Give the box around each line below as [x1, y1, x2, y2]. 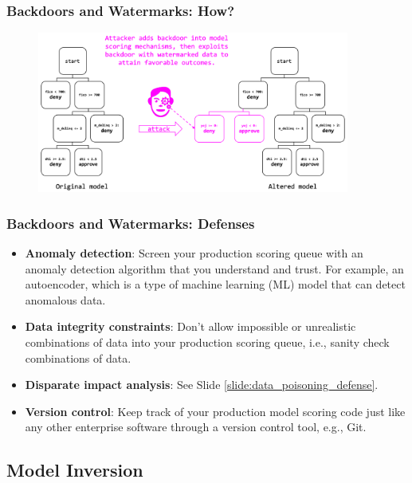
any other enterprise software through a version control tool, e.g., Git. [25, 418, 367, 435]
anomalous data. [25, 291, 106, 308]
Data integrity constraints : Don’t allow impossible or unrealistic [25, 318, 356, 335]
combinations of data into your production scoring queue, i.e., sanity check [25, 333, 390, 350]
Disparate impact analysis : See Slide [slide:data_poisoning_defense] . [25, 376, 379, 393]
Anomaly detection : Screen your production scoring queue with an [25, 245, 363, 261]
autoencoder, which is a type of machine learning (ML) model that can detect [25, 276, 406, 293]
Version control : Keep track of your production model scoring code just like [25, 402, 406, 419]
